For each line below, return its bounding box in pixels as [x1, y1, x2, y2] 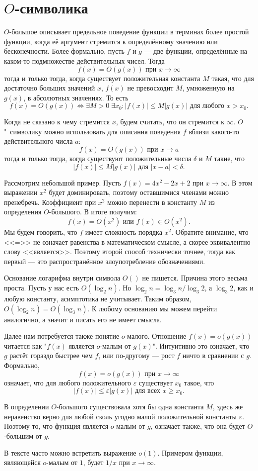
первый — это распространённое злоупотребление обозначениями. [4, 256, 205, 266]
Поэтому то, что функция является [4, 421, 109, 431]
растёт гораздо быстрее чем [9, 350, 93, 361]
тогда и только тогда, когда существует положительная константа [4, 73, 200, 83]
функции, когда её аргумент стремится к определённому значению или [4, 36, 218, 46]
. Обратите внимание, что [171, 227, 249, 237]
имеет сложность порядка [85, 227, 162, 237]
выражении [4, 187, 38, 197]
